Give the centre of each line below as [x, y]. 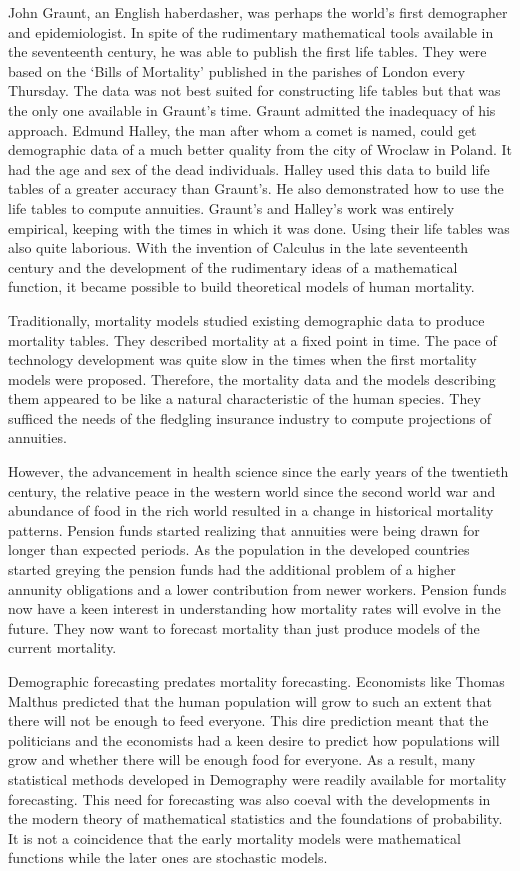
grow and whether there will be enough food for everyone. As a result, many [242, 759]
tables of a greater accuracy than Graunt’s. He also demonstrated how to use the [256, 188]
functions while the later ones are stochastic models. [168, 857]
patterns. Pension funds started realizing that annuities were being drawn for [244, 529]
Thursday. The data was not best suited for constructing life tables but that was [254, 90]
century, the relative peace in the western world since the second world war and [252, 490]
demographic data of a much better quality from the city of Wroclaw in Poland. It [260, 149]
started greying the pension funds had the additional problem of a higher [232, 569]
